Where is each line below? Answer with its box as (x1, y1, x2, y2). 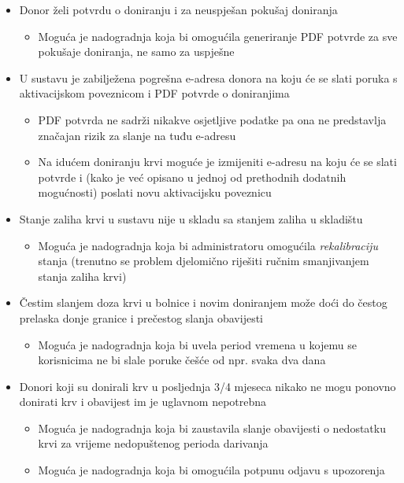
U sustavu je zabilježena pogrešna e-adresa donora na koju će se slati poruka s (19, 69, 398, 86)
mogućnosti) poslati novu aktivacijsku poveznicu (38, 184, 272, 201)
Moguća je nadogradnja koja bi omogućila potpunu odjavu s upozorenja (38, 462, 385, 478)
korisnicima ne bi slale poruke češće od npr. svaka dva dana (38, 352, 326, 368)
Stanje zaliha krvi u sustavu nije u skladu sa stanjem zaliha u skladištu (19, 210, 363, 227)
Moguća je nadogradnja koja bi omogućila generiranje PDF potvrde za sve (38, 28, 398, 44)
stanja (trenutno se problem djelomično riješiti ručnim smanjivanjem (38, 253, 369, 269)
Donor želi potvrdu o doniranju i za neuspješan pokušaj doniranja (19, 2, 338, 17)
